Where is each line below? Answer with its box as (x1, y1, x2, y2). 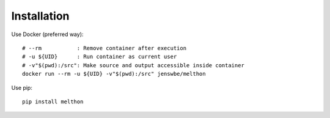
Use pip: (11, 84, 33, 91)
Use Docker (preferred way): (11, 31, 84, 38)
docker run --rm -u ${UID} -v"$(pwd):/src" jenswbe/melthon (22, 70, 206, 78)
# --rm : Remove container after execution (22, 45, 186, 51)
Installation (11, 9, 70, 23)
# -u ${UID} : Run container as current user (22, 53, 177, 61)
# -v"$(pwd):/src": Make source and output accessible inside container (22, 62, 244, 68)
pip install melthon (22, 98, 84, 105)
